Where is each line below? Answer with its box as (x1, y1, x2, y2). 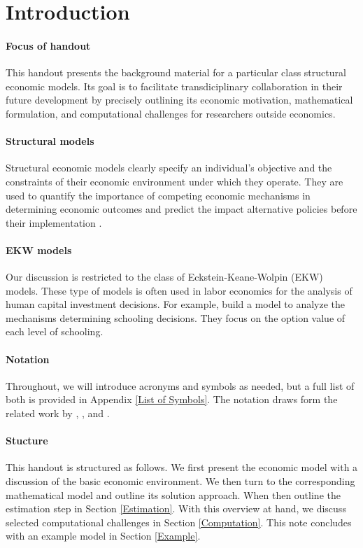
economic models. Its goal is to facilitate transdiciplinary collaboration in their (6, 78, 343, 93)
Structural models (6, 134, 94, 148)
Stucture (6, 433, 48, 448)
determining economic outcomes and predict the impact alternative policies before (6, 202, 357, 216)
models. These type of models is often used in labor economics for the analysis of (6, 283, 353, 297)
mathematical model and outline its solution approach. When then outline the (6, 487, 341, 502)
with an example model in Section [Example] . (6, 528, 201, 543)
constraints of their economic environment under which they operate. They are (6, 174, 343, 188)
